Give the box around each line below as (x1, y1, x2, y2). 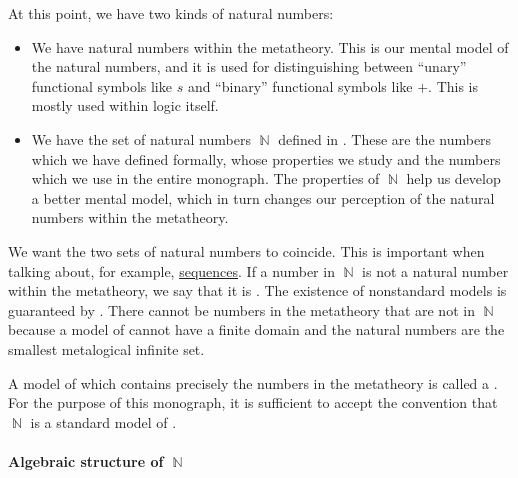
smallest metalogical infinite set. (8, 338, 205, 359)
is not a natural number (362, 260, 509, 281)
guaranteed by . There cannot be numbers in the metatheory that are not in (8, 299, 475, 320)
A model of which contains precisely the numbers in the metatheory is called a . (8, 372, 498, 393)
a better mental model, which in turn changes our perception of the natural (31, 187, 495, 208)
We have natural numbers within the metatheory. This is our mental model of (31, 36, 509, 57)
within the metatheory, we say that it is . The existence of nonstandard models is (8, 280, 507, 301)
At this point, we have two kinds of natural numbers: (8, 3, 334, 23)
